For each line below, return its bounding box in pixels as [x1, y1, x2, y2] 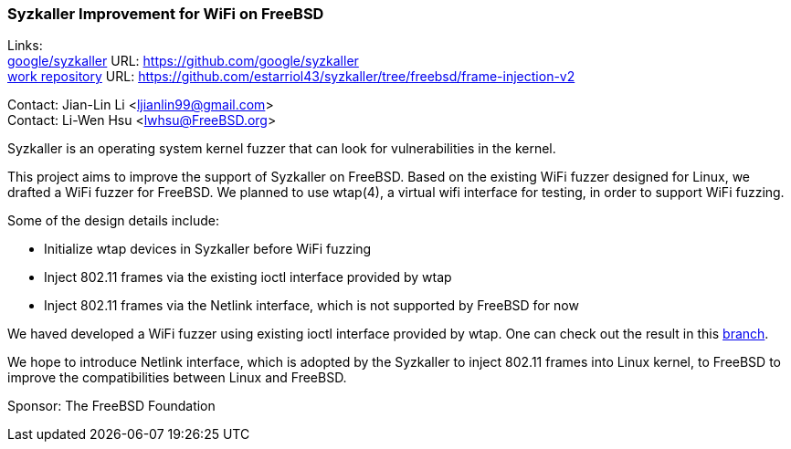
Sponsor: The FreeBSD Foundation [7, 398, 216, 414]
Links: [7, 37, 43, 54]
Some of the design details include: [7, 213, 219, 229]
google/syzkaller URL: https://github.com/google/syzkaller [7, 53, 359, 69]
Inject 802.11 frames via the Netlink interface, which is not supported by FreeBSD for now [44, 298, 579, 314]
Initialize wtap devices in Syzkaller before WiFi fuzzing [44, 241, 372, 257]
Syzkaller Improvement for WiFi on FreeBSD [7, 5, 324, 23]
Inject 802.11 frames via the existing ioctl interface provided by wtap [44, 269, 452, 286]
